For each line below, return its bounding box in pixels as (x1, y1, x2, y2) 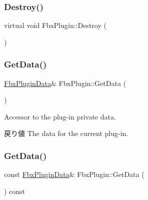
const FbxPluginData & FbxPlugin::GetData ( (4, 169, 144, 179)
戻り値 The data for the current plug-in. (4, 128, 128, 138)
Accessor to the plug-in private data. (4, 111, 116, 121)
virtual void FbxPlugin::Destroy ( (4, 20, 106, 30)
